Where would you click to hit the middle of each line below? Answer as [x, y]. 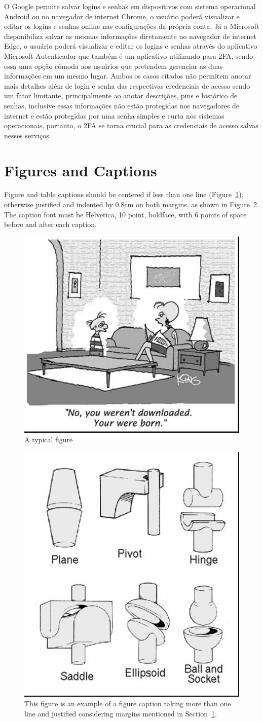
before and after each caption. [50, 224]
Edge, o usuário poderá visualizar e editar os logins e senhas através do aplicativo [131, 46]
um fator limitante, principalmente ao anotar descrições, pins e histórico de [121, 96]
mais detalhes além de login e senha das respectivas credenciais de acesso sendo [127, 85]
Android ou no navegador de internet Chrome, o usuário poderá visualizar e [122, 16]
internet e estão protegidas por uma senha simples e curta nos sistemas [114, 115]
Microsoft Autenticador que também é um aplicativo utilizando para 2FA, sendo [129, 55]
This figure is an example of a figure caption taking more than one [128, 704]
